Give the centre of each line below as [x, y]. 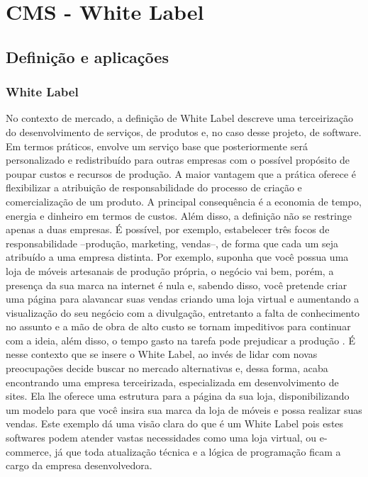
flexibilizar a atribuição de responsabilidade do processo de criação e [154, 187]
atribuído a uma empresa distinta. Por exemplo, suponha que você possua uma [177, 257]
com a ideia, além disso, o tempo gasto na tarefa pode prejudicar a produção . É [180, 340]
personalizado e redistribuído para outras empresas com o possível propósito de [178, 160]
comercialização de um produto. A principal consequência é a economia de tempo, [184, 201]
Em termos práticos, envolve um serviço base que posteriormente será [157, 146]
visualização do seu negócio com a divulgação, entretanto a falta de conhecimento [183, 312]
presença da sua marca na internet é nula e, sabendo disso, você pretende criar [177, 285]
